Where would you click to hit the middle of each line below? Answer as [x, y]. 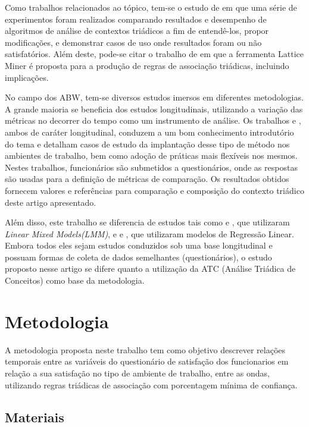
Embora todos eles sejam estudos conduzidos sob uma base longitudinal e [139, 245]
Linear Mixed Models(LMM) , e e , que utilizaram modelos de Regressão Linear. [149, 233]
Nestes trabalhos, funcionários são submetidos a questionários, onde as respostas [151, 167]
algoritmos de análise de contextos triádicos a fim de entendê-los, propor [137, 31]
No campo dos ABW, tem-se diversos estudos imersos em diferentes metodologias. [154, 97]
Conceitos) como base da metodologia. [75, 280]
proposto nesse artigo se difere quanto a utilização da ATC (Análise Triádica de [150, 269]
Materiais [35, 417]
